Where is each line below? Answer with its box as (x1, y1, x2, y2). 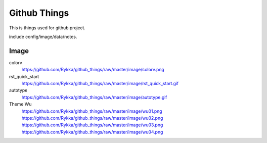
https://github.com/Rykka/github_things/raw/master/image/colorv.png (21, 67, 165, 73)
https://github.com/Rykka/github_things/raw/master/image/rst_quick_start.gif (21, 81, 179, 87)
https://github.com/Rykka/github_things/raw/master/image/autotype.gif (21, 94, 168, 100)
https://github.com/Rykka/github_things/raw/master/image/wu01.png (21, 108, 163, 114)
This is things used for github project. (9, 25, 86, 31)
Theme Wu (9, 101, 32, 107)
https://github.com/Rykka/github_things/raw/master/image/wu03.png (21, 122, 163, 128)
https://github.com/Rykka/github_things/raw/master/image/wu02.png (21, 115, 163, 121)
